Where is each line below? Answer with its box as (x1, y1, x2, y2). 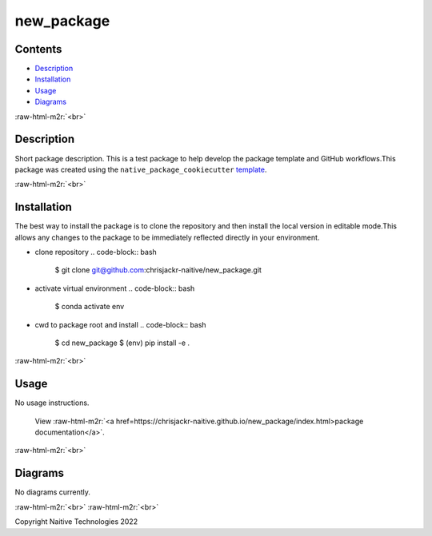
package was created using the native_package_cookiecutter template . (14, 165, 267, 174)
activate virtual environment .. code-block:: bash (34, 284, 195, 293)
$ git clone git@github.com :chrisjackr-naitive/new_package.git (54, 265, 262, 275)
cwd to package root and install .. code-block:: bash (34, 320, 207, 329)
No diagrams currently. (14, 487, 91, 497)
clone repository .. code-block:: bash (34, 248, 158, 256)
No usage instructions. (14, 398, 90, 407)
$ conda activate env (54, 302, 125, 312)
